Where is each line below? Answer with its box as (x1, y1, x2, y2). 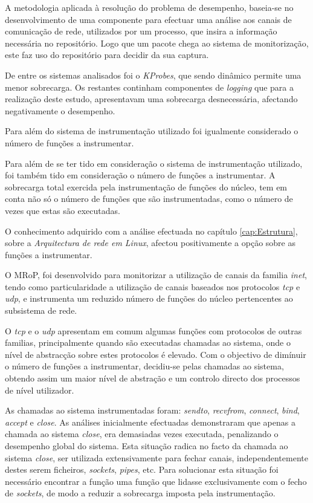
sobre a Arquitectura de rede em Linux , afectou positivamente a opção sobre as (5, 236, 295, 249)
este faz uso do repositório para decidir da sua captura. (5, 48, 209, 61)
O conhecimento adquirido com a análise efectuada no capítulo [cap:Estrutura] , (5, 224, 298, 237)
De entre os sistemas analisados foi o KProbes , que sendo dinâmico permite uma (5, 68, 302, 81)
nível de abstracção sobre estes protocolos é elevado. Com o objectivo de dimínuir (5, 348, 306, 360)
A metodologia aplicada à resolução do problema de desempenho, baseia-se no (5, 1, 294, 13)
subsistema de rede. (5, 304, 77, 317)
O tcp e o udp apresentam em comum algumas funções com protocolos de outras (5, 324, 302, 337)
